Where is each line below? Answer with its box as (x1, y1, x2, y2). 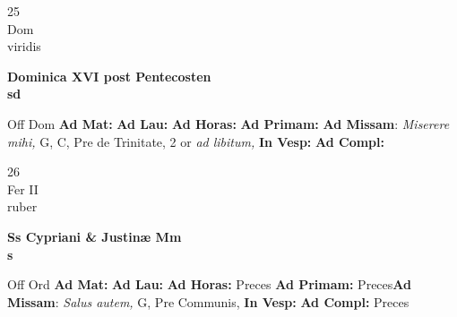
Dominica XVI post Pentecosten (7, 66, 211, 85)
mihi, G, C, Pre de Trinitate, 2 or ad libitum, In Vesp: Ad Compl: (7, 132, 384, 150)
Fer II (7, 179, 39, 198)
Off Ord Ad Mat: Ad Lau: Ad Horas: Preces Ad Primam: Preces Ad (7, 275, 411, 294)
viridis (7, 37, 41, 56)
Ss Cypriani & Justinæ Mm (7, 227, 182, 245)
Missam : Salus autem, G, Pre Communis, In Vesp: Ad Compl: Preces (7, 292, 410, 311)
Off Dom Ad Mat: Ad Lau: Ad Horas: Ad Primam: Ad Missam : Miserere (7, 114, 450, 133)
